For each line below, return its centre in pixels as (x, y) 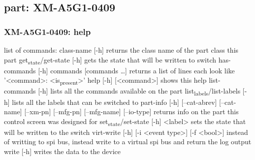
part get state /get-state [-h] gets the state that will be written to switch (110, 60)
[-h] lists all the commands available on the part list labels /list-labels (139, 92)
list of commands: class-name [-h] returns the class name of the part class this (121, 50)
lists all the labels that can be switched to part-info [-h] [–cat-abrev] (114, 102)
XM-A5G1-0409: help (48, 31)
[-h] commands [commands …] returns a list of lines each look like (136, 70)
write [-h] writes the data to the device (62, 151)
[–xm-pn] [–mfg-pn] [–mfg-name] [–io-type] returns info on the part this (131, 112)
